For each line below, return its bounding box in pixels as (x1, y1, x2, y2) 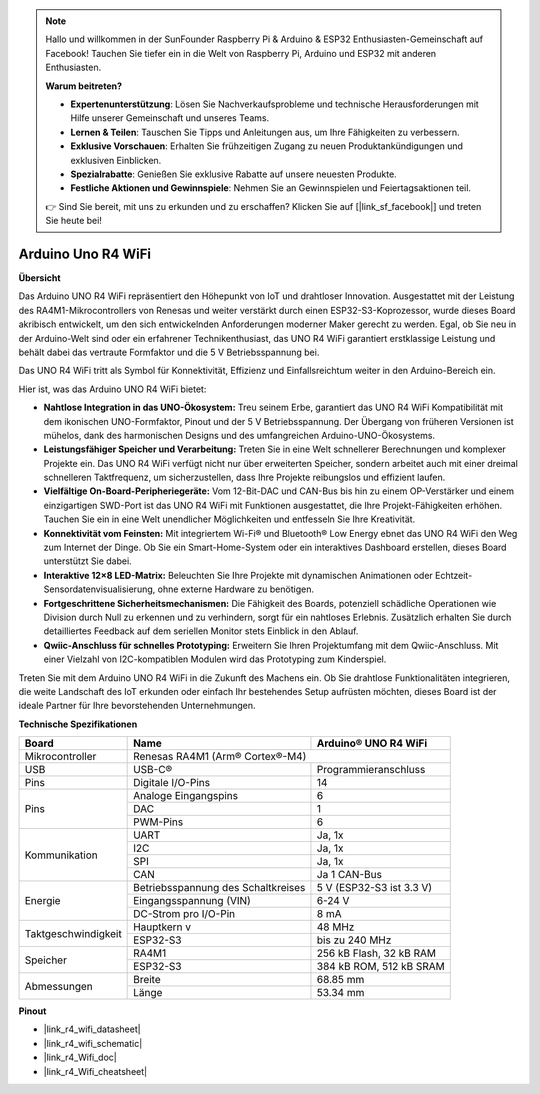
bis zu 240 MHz (316, 933, 392, 947)
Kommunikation (24, 848, 99, 862)
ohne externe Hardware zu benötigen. (157, 583, 315, 595)
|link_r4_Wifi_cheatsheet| (43, 1065, 148, 1077)
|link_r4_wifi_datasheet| (43, 1023, 141, 1035)
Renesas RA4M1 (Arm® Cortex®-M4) (133, 750, 307, 764)
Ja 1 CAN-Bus (316, 868, 382, 882)
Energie (24, 894, 61, 908)
